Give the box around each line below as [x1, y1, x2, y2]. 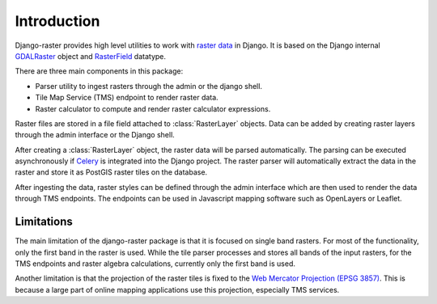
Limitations [15, 215, 73, 229]
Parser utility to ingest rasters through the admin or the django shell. [35, 81, 263, 91]
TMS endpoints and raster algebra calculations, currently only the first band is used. [15, 259, 295, 268]
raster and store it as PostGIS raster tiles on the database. [15, 167, 208, 177]
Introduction [15, 12, 100, 30]
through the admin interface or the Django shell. [15, 130, 176, 140]
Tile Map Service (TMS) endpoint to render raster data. [35, 93, 218, 103]
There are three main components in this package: [15, 66, 184, 76]
